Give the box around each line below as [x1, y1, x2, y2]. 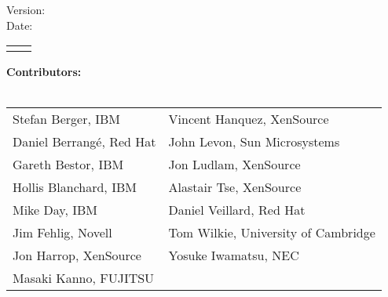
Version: [6, 2, 46, 17]
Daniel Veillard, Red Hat [168, 201, 306, 219]
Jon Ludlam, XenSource [168, 155, 301, 174]
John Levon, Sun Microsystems [168, 132, 340, 151]
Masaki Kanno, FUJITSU [13, 269, 155, 288]
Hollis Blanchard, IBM [13, 178, 137, 197]
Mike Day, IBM [13, 201, 98, 219]
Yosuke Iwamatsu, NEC [168, 246, 299, 265]
